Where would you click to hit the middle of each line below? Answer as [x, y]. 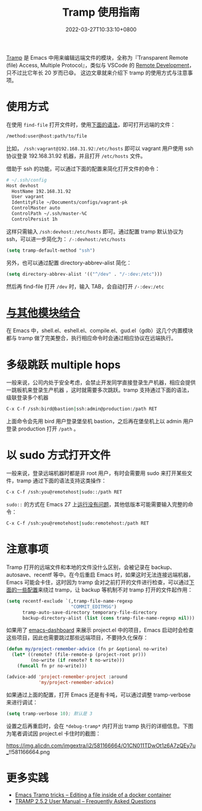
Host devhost [23, 185]
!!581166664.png [29, 752]
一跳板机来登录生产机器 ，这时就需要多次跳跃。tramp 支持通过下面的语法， [99, 390]
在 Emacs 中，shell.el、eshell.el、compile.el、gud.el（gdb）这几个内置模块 [100, 331]
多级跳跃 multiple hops [63, 365]
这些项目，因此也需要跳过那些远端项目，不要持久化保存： [77, 638]
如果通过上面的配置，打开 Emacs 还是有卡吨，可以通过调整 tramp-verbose [99, 694]
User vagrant [28, 197]
